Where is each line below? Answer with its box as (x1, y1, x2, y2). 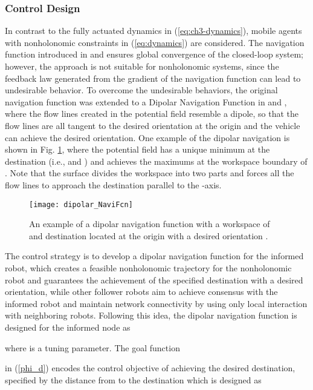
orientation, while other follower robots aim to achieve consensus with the (5, 285, 278, 298)
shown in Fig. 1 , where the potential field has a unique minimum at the (5, 143, 270, 156)
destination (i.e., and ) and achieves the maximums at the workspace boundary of (5, 154, 308, 167)
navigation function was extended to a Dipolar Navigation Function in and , (5, 95, 287, 108)
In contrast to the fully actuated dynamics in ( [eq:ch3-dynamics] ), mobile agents (5, 24, 302, 37)
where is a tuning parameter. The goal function (5, 341, 180, 354)
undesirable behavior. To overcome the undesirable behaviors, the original (5, 84, 278, 96)
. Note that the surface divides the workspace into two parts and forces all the (5, 167, 294, 179)
